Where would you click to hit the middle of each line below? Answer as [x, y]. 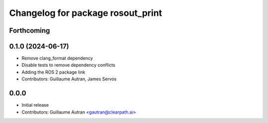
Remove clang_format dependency [57, 58]
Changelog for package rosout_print [86, 13]
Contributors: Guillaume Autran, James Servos [69, 79]
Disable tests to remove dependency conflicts [68, 65]
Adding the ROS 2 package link [53, 72]
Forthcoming [30, 31]
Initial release [35, 105]
